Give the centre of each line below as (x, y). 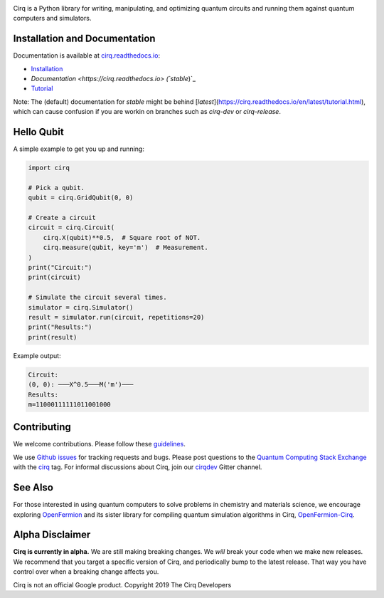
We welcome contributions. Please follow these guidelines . (100, 444)
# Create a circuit (62, 218)
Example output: (37, 355)
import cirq (49, 168)
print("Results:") (60, 327)
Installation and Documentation (84, 39)
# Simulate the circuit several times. (97, 298)
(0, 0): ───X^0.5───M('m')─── (81, 385)
